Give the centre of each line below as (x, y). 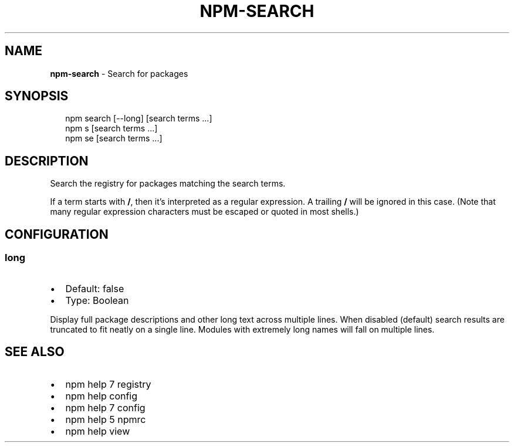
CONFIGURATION (57, 234)
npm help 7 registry (108, 385)
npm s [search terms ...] (111, 128)
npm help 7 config (105, 408)
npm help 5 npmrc (106, 420)
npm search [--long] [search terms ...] (139, 118)
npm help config (102, 396)
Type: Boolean (97, 300)
